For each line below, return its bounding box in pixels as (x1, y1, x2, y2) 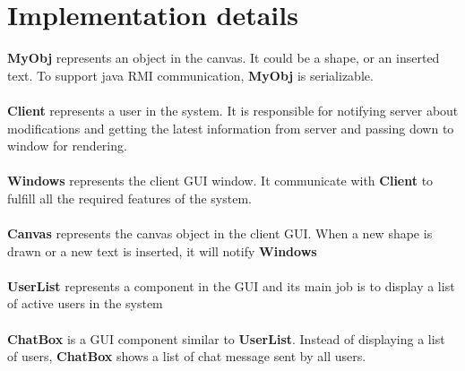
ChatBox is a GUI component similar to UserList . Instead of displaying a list (7, 329, 445, 348)
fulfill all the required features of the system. (7, 188, 252, 207)
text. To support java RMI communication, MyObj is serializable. (7, 65, 374, 84)
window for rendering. (7, 136, 127, 155)
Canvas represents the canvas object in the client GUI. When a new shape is (7, 224, 433, 243)
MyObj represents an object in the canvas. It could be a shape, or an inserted (7, 48, 440, 67)
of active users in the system (7, 294, 163, 313)
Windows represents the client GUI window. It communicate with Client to (7, 171, 434, 190)
